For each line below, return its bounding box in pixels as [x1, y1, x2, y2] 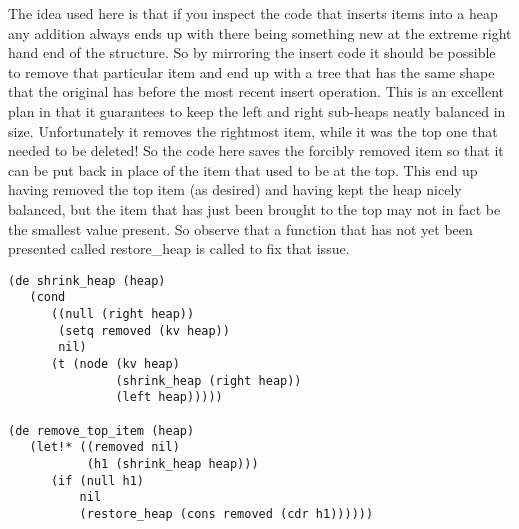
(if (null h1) [50, 473, 145, 488]
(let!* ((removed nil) [29, 440, 180, 455]
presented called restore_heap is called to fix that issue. [8, 238, 350, 259]
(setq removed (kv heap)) [58, 323, 230, 338]
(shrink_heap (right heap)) [115, 373, 302, 388]
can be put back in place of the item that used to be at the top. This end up [8, 159, 478, 180]
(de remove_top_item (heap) [8, 423, 195, 438]
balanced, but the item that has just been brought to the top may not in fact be [8, 198, 501, 219]
